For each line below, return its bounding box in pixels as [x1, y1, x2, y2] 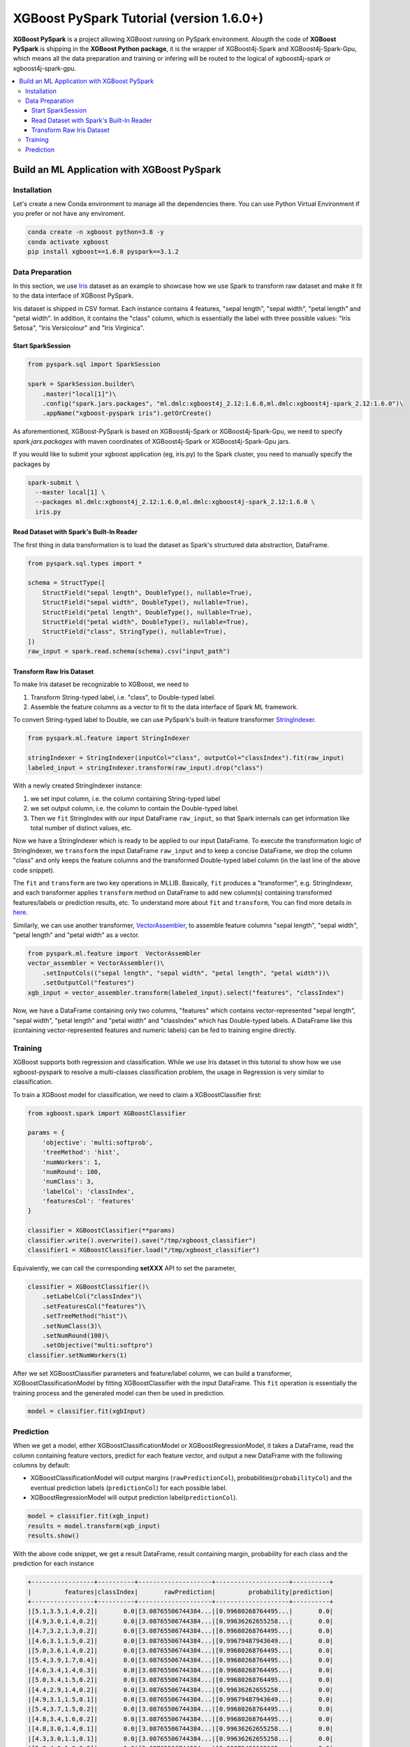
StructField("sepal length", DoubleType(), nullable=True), [42, 588, 253, 597]
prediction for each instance [13, 1559, 94, 1568]
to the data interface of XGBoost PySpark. [13, 291, 134, 300]
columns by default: [13, 1461, 71, 1469]
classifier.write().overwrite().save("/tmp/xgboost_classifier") [27, 1236, 256, 1244]
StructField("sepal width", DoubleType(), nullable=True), [42, 598, 249, 607]
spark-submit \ [27, 479, 80, 486]
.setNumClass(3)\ [42, 1321, 102, 1330]
